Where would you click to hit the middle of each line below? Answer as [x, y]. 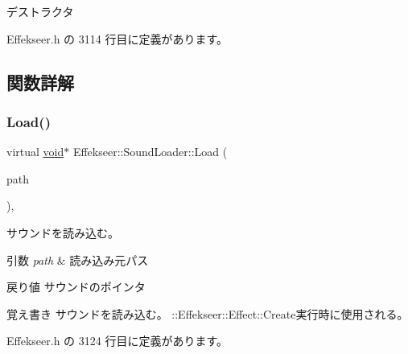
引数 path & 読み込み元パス [78, 259]
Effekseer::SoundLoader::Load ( [150, 152]
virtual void [35, 152]
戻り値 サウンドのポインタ [76, 287]
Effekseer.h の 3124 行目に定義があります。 [117, 341]
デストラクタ [40, 11]
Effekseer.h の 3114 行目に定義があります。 [117, 38]
